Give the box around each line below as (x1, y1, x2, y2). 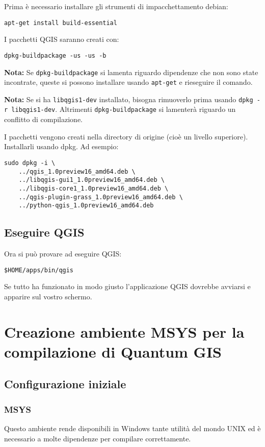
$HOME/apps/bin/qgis (4, 266, 74, 274)
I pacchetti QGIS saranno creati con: (4, 34, 119, 44)
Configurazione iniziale (4, 376, 126, 392)
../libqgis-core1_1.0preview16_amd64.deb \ (18, 184, 169, 192)
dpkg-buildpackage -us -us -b (4, 52, 107, 59)
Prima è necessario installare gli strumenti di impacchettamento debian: (4, 1, 228, 11)
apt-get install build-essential (4, 19, 117, 27)
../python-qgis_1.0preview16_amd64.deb (18, 202, 154, 209)
